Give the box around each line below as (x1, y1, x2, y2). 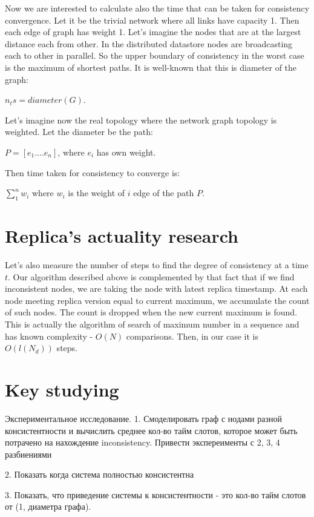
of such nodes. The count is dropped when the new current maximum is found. (5, 306, 298, 318)
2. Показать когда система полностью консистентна (5, 468, 194, 481)
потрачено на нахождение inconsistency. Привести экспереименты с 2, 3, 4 (5, 436, 280, 449)
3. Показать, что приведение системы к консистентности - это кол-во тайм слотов (5, 488, 306, 501)
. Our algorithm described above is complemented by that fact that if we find (8, 270, 295, 283)
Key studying (5, 377, 119, 401)
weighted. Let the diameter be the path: (5, 125, 153, 138)
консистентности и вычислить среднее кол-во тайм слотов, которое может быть (5, 424, 298, 436)
